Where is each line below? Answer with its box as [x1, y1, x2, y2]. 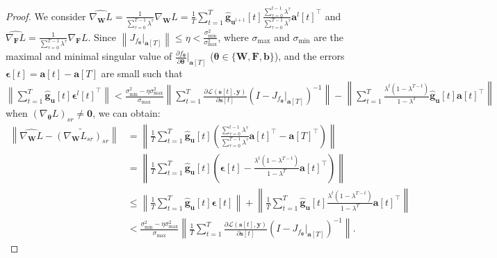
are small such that [101, 66, 183, 81]
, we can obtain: [92, 105, 161, 120]
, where [218, 29, 249, 44]
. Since [88, 29, 116, 44]
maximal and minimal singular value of [6, 49, 172, 63]
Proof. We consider [6, 8, 86, 23]
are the [313, 29, 344, 44]
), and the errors [274, 49, 345, 63]
